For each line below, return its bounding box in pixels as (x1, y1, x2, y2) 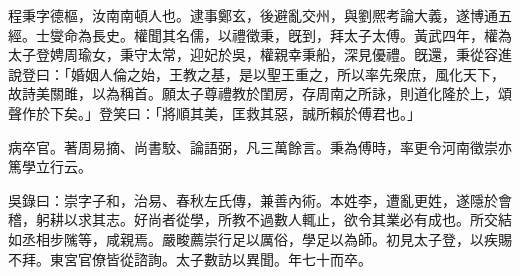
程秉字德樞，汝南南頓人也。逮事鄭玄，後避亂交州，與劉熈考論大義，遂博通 (8, 5, 498, 25)
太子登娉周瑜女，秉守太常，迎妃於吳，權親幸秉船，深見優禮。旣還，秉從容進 (8, 44, 512, 65)
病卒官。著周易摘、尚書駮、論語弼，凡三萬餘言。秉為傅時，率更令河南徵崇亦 (8, 136, 512, 157)
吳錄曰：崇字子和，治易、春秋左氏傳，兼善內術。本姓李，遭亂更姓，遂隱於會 (8, 189, 512, 210)
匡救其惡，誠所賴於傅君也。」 (231, 102, 421, 123)
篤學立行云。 (8, 156, 92, 177)
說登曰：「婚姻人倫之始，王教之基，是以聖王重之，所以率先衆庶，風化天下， (8, 63, 505, 84)
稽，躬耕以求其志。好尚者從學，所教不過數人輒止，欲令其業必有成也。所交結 (8, 209, 512, 230)
